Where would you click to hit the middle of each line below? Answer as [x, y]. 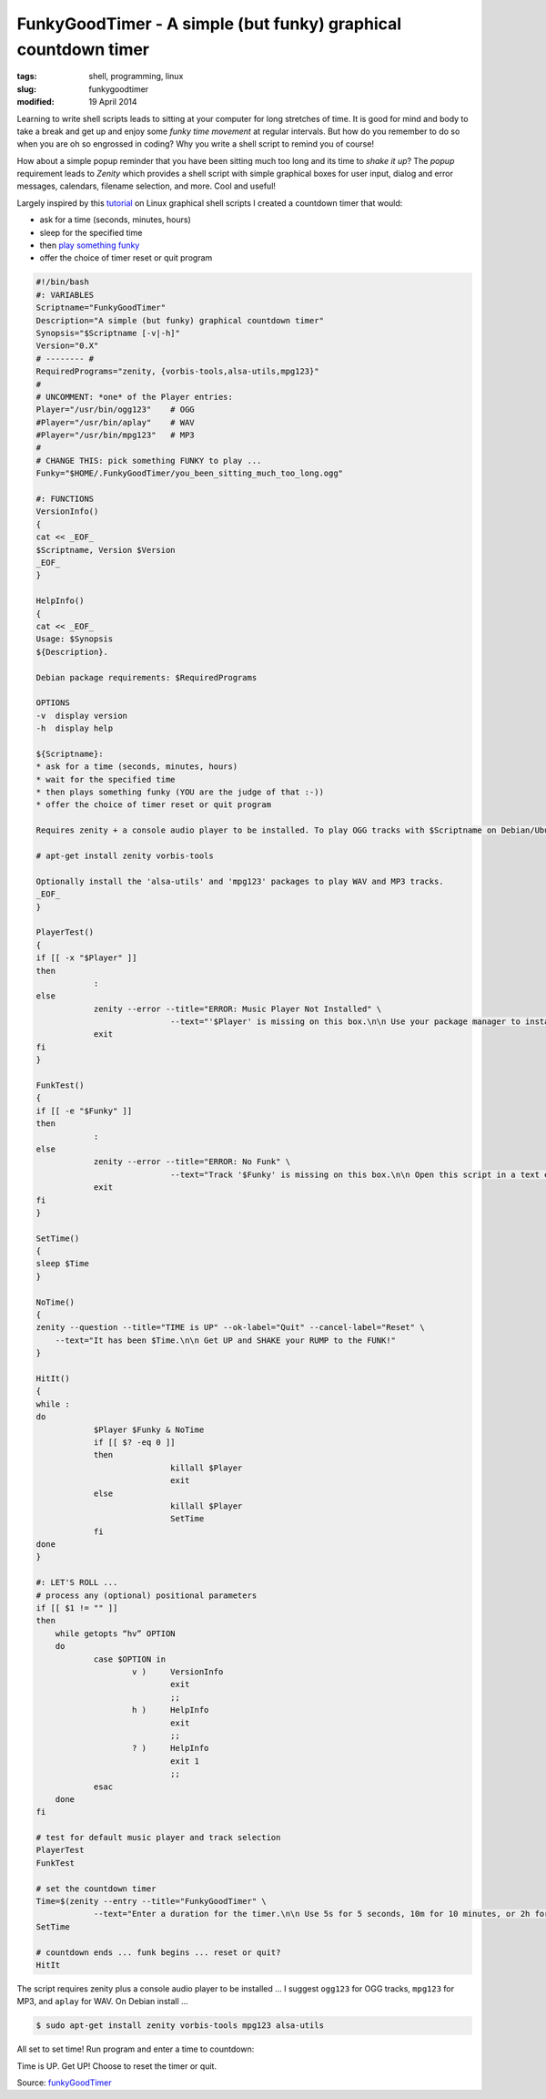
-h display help [75, 728]
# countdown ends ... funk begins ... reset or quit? [158, 1952]
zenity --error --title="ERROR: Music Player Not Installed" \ [238, 1009]
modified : [35, 102]
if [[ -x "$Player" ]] [86, 958]
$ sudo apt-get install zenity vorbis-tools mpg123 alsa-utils [180, 2026]
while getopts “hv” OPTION [116, 1633]
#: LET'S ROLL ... [77, 1582]
